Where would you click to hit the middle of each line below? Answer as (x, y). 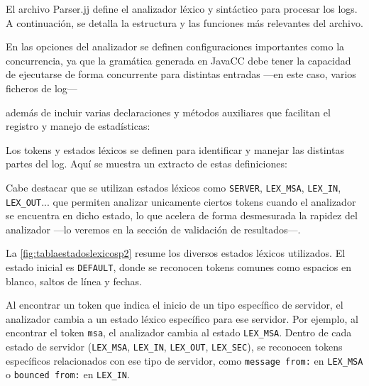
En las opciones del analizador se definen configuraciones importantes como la (175, 46)
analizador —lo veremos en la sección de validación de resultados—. (153, 229)
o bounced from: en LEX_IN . (68, 374)
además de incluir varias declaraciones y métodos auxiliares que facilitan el (168, 112)
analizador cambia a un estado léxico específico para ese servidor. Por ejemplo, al (182, 318)
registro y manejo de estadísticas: (78, 126)
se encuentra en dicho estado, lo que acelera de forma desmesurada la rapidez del (182, 215)
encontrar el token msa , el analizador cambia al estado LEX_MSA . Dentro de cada (179, 332)
